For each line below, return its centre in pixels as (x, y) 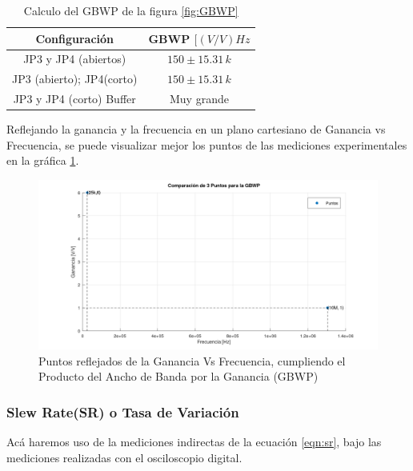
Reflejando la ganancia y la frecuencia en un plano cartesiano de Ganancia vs (196, 129)
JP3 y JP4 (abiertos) (75, 59)
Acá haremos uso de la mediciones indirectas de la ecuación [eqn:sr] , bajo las (194, 441)
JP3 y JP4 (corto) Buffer (74, 99)
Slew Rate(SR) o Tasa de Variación (123, 411)
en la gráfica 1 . (43, 160)
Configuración (75, 38)
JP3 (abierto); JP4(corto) (75, 79)
